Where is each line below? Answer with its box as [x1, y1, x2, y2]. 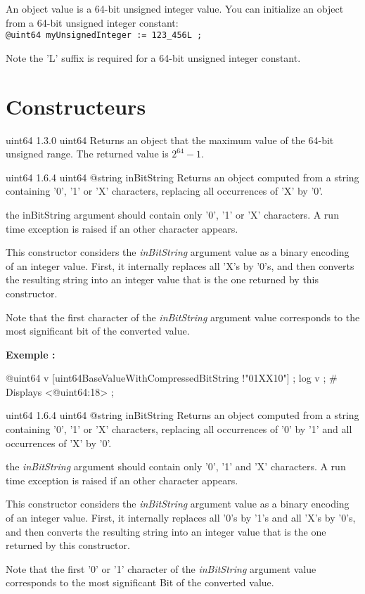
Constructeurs [6, 91, 146, 120]
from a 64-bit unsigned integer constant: [6, 15, 179, 30]
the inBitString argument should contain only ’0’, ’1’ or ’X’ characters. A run [6, 207, 339, 221]
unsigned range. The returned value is [6, 146, 169, 161]
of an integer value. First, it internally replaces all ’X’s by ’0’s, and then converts [6, 258, 354, 273]
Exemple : [6, 347, 56, 361]
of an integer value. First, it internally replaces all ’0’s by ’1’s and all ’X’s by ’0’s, [6, 510, 356, 525]
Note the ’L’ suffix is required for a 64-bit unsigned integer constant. [6, 50, 301, 65]
